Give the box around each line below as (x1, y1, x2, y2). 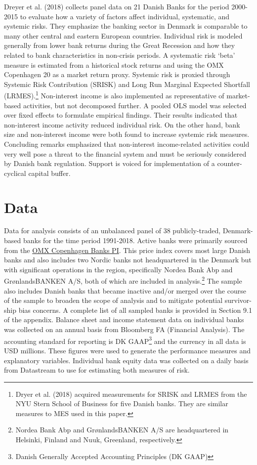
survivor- (224, 295, 252, 305)
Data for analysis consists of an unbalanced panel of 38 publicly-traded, (4, 225, 221, 236)
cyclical (4, 168, 26, 178)
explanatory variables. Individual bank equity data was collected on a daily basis (4, 355, 249, 365)
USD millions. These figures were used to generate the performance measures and (4, 345, 251, 355)
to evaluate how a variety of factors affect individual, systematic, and (20, 11, 230, 21)
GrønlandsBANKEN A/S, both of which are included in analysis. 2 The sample (4, 274, 242, 286)
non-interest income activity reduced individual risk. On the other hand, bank (4, 119, 240, 129)
